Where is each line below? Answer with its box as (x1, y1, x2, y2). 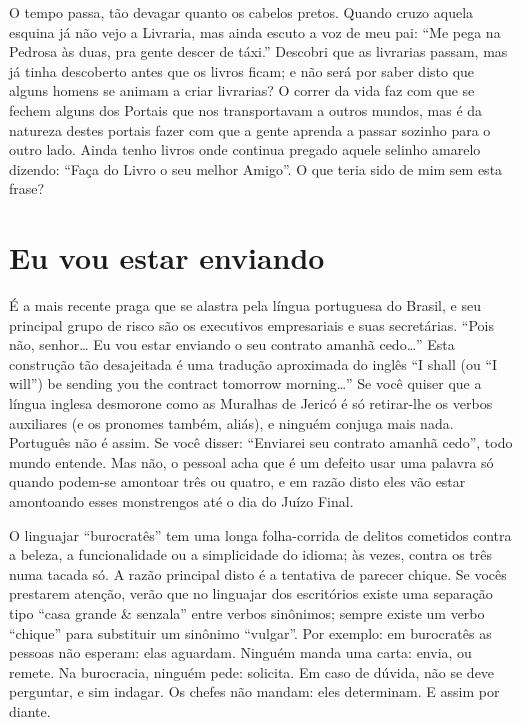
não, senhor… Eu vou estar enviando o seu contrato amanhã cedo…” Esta (9, 334, 455, 355)
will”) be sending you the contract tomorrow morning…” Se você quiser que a (9, 373, 482, 394)
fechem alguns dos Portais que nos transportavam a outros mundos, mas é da (9, 99, 483, 120)
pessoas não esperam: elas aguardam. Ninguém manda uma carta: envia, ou (9, 642, 472, 663)
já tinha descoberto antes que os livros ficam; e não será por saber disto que (9, 60, 475, 81)
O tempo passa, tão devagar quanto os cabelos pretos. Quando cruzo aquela (9, 2, 474, 22)
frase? (9, 178, 45, 199)
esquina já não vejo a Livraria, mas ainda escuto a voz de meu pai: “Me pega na (9, 21, 501, 42)
